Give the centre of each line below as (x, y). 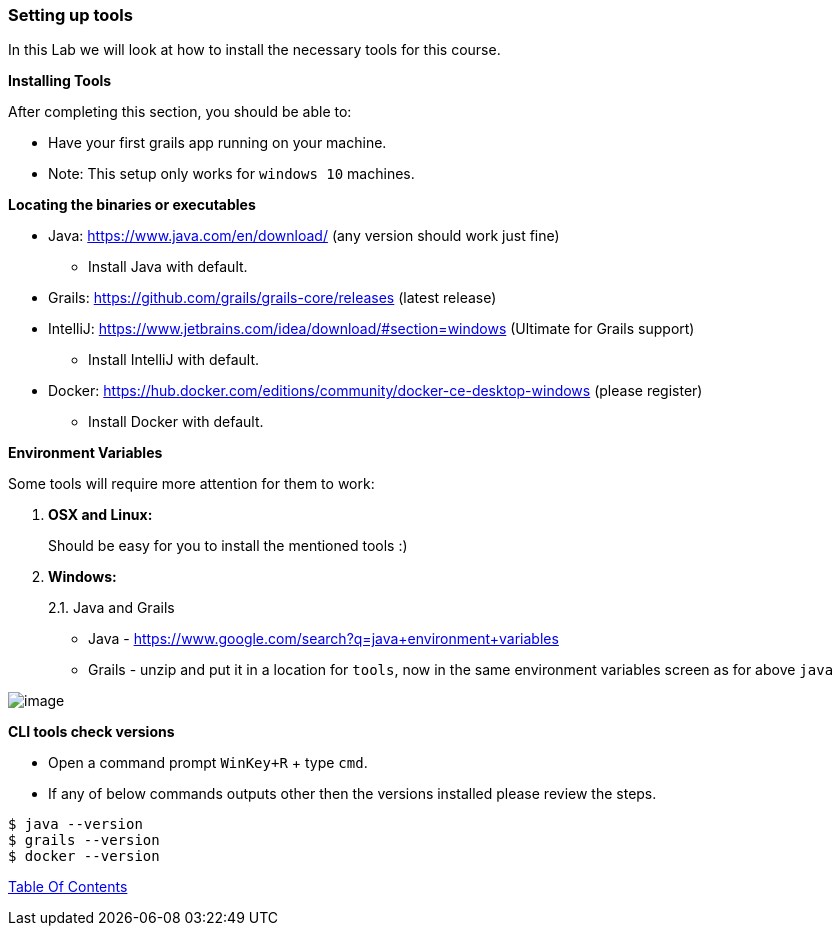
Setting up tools (70, 15)
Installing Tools (60, 81)
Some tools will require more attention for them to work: (191, 484)
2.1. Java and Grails (111, 608)
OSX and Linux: (100, 515)
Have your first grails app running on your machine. (217, 143)
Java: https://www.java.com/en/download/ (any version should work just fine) (304, 236)
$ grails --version (84, 840)
